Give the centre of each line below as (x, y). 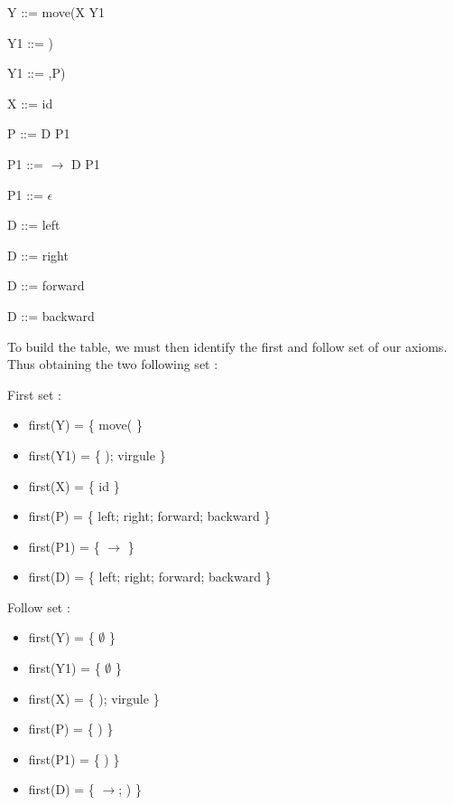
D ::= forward (46, 285)
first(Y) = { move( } (85, 425)
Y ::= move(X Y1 (56, 12)
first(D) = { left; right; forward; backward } (150, 577)
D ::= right (38, 255)
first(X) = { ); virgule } (94, 698)
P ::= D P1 (39, 133)
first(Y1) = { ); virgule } (97, 455)
